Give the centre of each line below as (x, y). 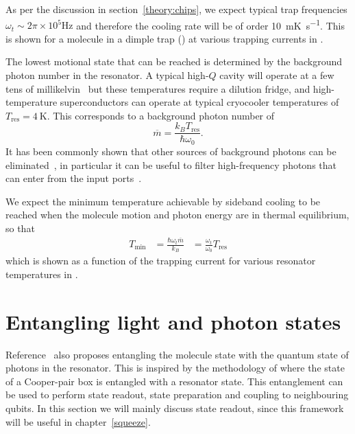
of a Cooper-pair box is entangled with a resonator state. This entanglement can (174, 381)
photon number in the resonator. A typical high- (107, 75)
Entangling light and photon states (173, 321)
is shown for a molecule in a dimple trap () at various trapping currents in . (164, 38)
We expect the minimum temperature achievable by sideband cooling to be (163, 201)
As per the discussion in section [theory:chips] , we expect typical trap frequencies (176, 9)
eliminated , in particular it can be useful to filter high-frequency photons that (171, 164)
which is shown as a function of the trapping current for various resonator (161, 261)
